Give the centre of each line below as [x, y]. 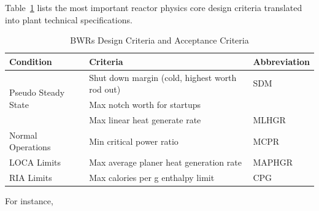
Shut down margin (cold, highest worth [163, 77]
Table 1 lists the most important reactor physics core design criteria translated [154, 7]
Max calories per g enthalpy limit [152, 178]
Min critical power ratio [134, 141]
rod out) [105, 89]
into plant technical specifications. [69, 19]
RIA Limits [31, 178]
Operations [30, 147]
